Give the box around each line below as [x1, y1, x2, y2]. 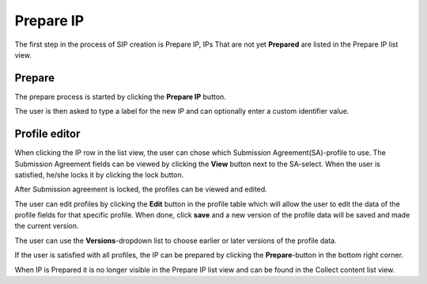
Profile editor [14, 127, 81, 141]
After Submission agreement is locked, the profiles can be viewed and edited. [14, 184, 268, 194]
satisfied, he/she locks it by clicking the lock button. [14, 170, 184, 180]
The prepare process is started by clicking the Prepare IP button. [14, 92, 227, 101]
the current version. [14, 222, 79, 231]
